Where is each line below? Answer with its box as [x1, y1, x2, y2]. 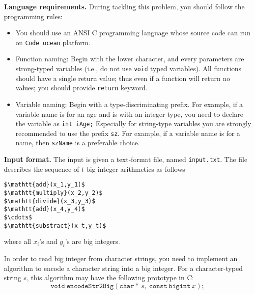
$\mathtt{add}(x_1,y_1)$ [4, 181, 85, 188]
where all [4, 236, 31, 246]
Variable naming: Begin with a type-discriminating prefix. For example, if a [15, 99, 243, 109]
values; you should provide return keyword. [15, 82, 148, 93]
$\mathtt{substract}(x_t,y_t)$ [4, 222, 106, 229]
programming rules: [4, 11, 63, 21]
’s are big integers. [65, 236, 120, 246]
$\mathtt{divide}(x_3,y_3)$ [4, 197, 96, 205]
